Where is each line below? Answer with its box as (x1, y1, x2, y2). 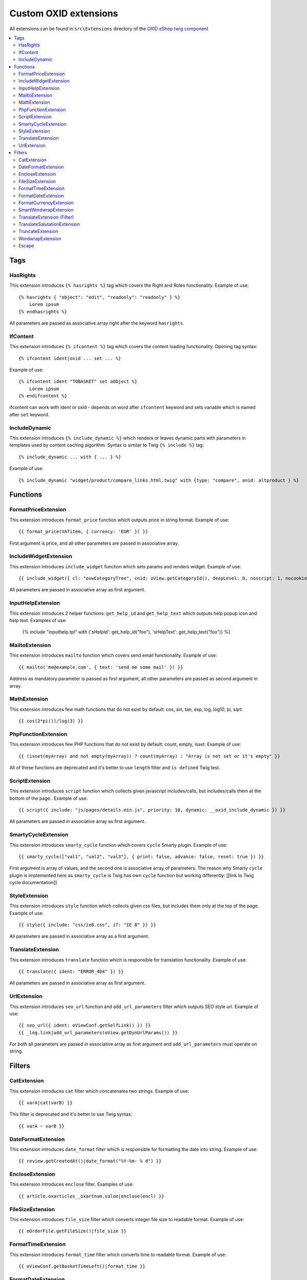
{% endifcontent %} (18, 393, 68, 399)
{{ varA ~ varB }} (18, 1123, 65, 1129)
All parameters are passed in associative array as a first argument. (9, 933, 149, 940)
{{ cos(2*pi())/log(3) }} (18, 718, 84, 724)
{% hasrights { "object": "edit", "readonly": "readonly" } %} (18, 294, 181, 300)
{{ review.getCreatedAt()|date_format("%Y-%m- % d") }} (18, 1158, 162, 1164)
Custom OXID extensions (9, 8, 119, 19)
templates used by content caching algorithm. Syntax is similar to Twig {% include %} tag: (9, 442, 204, 448)
